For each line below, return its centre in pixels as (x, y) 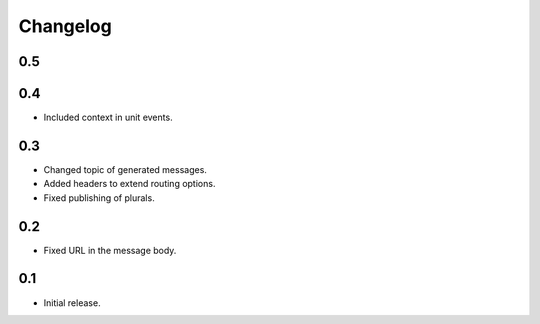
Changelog (65, 26)
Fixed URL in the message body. (110, 250)
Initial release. (72, 302)
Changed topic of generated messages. (125, 169)
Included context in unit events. (108, 117)
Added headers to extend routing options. (129, 184)
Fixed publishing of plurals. (99, 197)
